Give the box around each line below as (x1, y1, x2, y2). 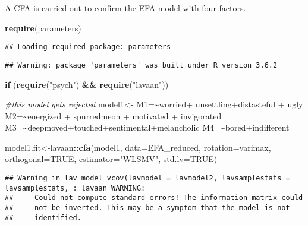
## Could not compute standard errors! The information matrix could (5, 194, 303, 202)
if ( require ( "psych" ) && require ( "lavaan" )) (5, 78, 169, 90)
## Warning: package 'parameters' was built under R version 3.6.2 (5, 61, 278, 69)
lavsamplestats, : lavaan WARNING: (5, 183, 146, 192)
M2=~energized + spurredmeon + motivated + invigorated (5, 109, 222, 122)
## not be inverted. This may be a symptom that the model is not (5, 204, 290, 213)
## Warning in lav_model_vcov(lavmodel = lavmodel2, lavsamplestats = (5, 174, 290, 183)
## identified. (5, 213, 81, 222)
